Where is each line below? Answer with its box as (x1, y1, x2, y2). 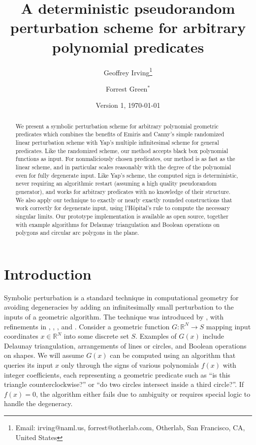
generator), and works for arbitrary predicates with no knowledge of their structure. (15, 187, 231, 195)
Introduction (4, 263, 92, 284)
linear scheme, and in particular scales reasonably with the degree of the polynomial (15, 163, 231, 171)
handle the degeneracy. (4, 398, 73, 409)
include (202, 331, 224, 341)
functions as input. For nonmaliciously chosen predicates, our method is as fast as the (15, 155, 235, 163)
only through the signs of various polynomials (61, 360, 199, 370)
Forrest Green (105, 83, 148, 94)
